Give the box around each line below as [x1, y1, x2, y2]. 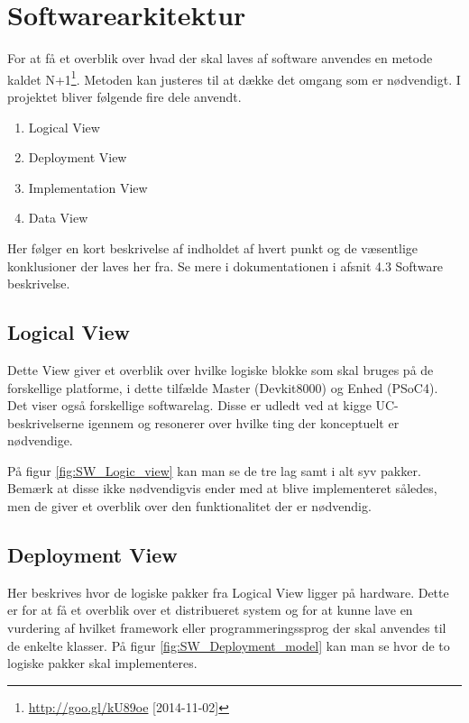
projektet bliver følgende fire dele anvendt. [7, 87, 242, 105]
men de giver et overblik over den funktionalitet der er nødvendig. [7, 497, 372, 516]
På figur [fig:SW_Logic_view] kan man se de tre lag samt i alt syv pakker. [7, 461, 421, 480]
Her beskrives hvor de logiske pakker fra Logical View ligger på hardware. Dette [7, 582, 449, 601]
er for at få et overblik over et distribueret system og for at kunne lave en [7, 600, 413, 619]
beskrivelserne [7, 413, 85, 432]
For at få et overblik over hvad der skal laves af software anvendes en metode [7, 49, 433, 68]
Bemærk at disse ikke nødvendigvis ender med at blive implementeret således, [7, 479, 437, 498]
